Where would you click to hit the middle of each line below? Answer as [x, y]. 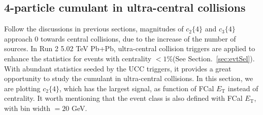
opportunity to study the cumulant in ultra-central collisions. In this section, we [129, 78]
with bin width [27, 108]
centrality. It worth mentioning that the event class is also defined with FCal [123, 98]
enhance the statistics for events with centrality [78, 58]
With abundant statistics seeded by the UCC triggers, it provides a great [118, 68]
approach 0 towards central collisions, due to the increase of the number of [120, 38]
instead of [243, 88]
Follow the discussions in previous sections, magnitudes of [94, 29]
